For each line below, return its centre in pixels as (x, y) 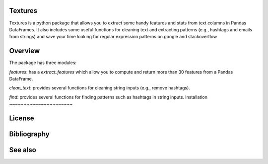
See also (23, 150)
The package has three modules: (43, 63)
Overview (25, 51)
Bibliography (29, 134)
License (22, 118)
